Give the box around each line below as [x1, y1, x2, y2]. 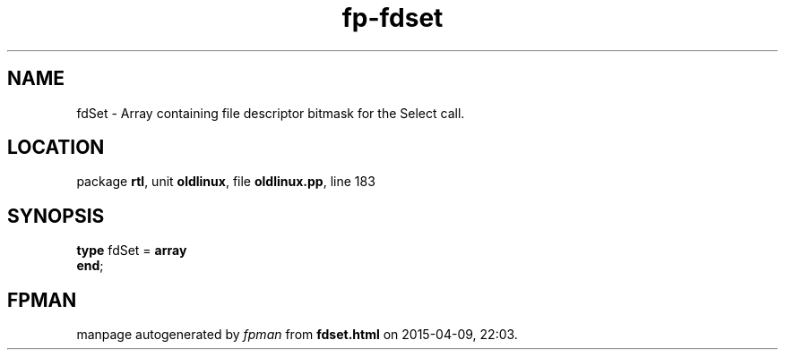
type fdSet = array [76, 242, 187, 259]
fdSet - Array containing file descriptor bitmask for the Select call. [76, 105, 465, 121]
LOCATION [7, 136, 105, 159]
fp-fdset [341, 3, 444, 33]
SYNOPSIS [7, 204, 105, 227]
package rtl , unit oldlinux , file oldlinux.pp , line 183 [76, 174, 375, 190]
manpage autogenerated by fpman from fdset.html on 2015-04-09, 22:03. [76, 327, 518, 343]
